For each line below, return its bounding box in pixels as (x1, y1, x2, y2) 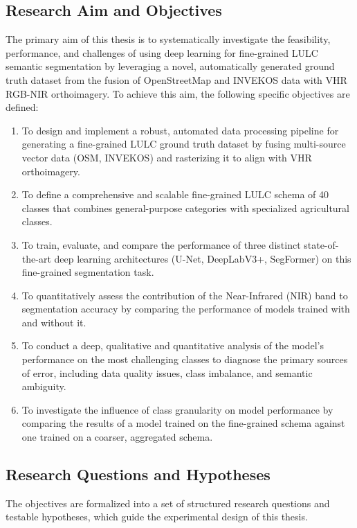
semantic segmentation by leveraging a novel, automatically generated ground (6, 59, 335, 73)
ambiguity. (21, 379, 66, 394)
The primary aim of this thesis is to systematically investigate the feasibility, (6, 32, 331, 46)
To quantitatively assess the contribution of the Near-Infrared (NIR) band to (21, 288, 348, 302)
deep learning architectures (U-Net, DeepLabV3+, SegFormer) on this (54, 251, 351, 265)
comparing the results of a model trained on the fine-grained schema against (21, 416, 345, 430)
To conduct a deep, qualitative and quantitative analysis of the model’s (21, 338, 324, 353)
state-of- (304, 237, 339, 252)
